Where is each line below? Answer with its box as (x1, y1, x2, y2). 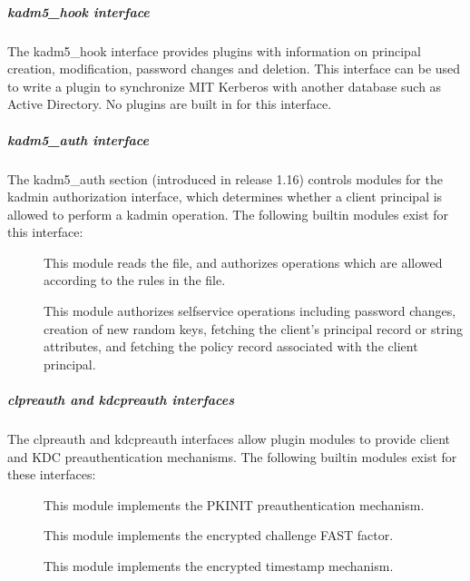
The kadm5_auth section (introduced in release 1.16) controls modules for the (7, 169, 443, 188)
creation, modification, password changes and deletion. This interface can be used (7, 59, 461, 78)
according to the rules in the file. (44, 271, 226, 290)
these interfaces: (7, 465, 96, 484)
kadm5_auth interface (7, 130, 149, 149)
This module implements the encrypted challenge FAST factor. (44, 526, 394, 545)
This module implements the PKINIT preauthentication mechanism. (44, 495, 425, 514)
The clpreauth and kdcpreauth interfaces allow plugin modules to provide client (7, 429, 451, 448)
